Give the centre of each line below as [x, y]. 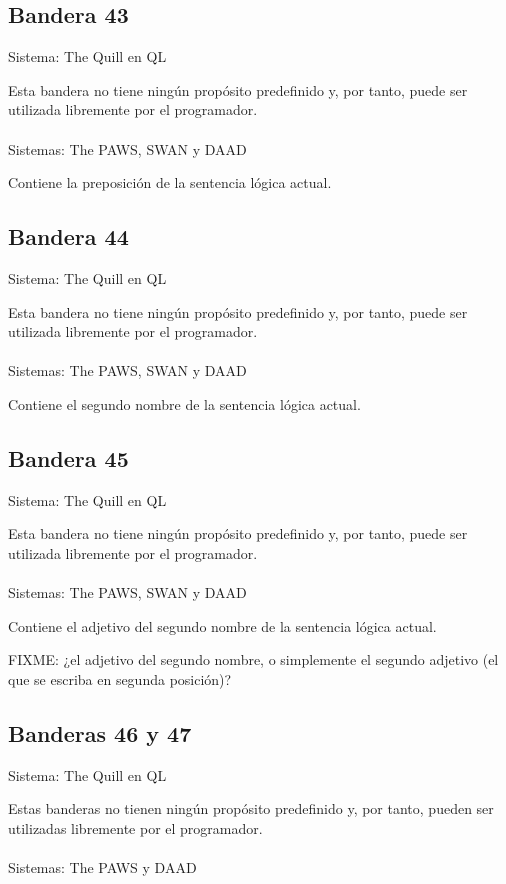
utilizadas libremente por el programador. [135, 827]
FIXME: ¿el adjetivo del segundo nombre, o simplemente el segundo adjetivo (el [253, 659]
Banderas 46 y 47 [100, 732]
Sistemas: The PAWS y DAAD [102, 867]
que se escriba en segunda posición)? [120, 678]
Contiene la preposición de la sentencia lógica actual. [170, 182]
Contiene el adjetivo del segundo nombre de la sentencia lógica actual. [222, 625]
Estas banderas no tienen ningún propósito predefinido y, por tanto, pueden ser [251, 808]
